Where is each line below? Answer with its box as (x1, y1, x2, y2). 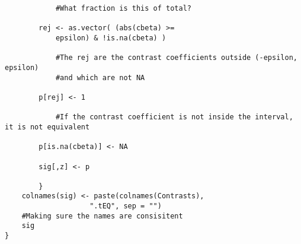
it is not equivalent (5, 122, 90, 131)
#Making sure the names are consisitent (21, 211, 183, 220)
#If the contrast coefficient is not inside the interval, (55, 113, 293, 122)
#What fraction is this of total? (55, 4, 191, 12)
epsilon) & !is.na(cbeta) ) (55, 33, 166, 42)
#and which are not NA (55, 73, 145, 82)
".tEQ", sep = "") (89, 202, 162, 211)
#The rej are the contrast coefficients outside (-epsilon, (55, 53, 297, 62)
